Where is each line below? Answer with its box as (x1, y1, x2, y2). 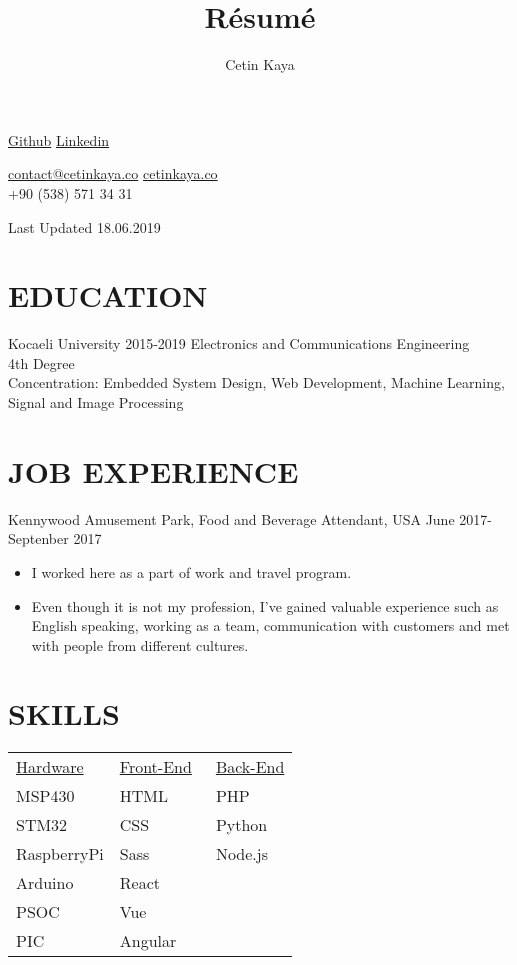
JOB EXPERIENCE (8, 450, 299, 491)
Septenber (8, 528, 69, 549)
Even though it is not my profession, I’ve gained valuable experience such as (31, 595, 499, 616)
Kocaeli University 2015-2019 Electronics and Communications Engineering (8, 333, 470, 354)
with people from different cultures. (31, 634, 249, 655)
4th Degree (8, 352, 75, 373)
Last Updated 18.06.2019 (8, 216, 161, 237)
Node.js (215, 842, 268, 866)
